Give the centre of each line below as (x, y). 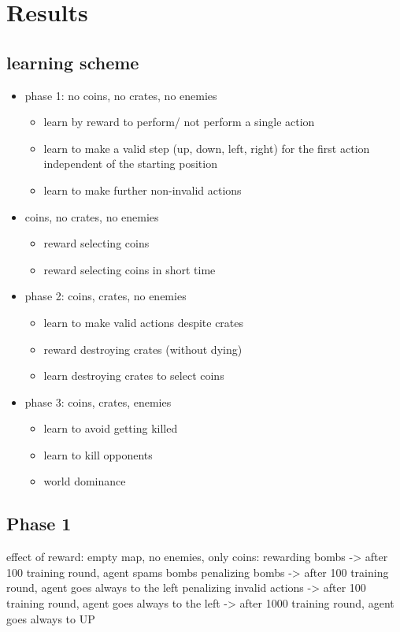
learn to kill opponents (98, 454)
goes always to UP (51, 618)
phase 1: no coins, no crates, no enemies (121, 95)
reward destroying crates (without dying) (143, 349)
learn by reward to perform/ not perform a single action (179, 122)
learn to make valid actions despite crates (144, 322)
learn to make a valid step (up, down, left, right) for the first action (207, 148)
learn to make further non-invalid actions (143, 190)
